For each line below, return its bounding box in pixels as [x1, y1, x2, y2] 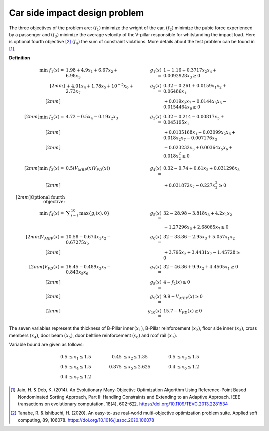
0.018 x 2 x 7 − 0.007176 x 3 [163, 135, 217, 142]
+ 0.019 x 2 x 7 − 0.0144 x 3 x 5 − [164, 98, 227, 105]
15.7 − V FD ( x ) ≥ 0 [163, 308, 202, 315]
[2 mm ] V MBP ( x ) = [25, 234, 64, 241]
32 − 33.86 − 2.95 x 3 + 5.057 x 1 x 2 [163, 234, 235, 241]
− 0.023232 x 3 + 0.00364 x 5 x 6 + [164, 145, 233, 152]
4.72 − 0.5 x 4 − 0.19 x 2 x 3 [65, 114, 118, 121]
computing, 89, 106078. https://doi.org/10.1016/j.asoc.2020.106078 [18, 417, 154, 423]
